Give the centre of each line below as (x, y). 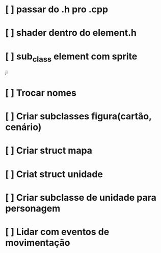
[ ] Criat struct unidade (54, 174)
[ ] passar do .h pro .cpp (57, 9)
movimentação (38, 243)
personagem (33, 208)
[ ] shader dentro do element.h (71, 33)
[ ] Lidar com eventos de (57, 232)
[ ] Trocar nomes (41, 93)
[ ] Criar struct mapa (49, 151)
